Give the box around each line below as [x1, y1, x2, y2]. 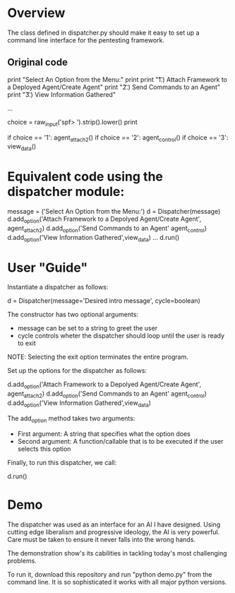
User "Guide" [7, 260, 88, 275]
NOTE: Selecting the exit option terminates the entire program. [7, 352, 188, 362]
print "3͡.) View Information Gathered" [7, 90, 116, 98]
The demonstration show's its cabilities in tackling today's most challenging [7, 548, 227, 557]
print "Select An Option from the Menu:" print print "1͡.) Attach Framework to [7, 75, 228, 84]
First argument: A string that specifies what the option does [17, 430, 191, 438]
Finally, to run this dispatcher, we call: [7, 458, 117, 466]
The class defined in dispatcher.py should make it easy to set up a [7, 28, 200, 37]
